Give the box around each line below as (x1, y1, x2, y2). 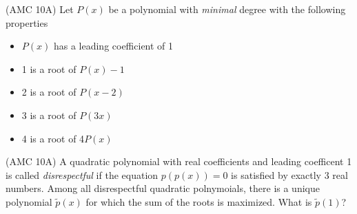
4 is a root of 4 (21, 131, 85, 145)
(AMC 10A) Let (6, 2, 74, 16)
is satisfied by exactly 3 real (231, 167, 348, 182)
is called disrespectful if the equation (6, 167, 159, 182)
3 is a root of (21, 107, 76, 122)
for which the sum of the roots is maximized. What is (85, 194, 312, 208)
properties (6, 15, 48, 30)
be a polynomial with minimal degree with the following (108, 2, 346, 16)
